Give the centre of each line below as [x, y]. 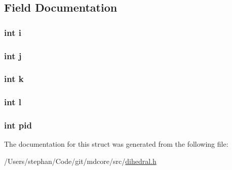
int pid [18, 125]
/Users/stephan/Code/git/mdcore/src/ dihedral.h [80, 161]
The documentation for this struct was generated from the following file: [116, 144]
